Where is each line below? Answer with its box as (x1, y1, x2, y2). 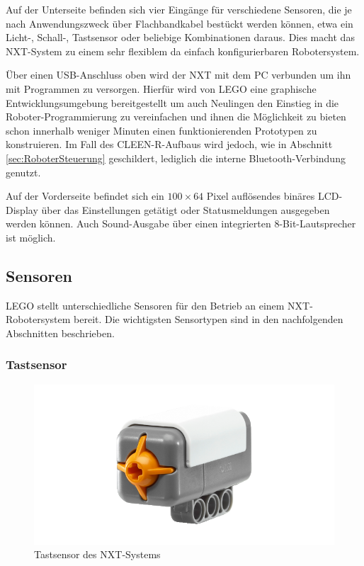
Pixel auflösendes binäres (206, 188, 315, 203)
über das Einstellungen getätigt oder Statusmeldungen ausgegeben (41, 202, 330, 217)
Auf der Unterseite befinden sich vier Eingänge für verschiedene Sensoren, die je (6, 2, 352, 16)
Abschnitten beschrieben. (6, 325, 115, 340)
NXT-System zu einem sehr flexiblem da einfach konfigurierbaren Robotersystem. (6, 43, 360, 58)
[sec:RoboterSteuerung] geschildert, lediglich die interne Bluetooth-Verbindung (6, 150, 346, 165)
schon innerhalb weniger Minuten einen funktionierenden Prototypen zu (6, 123, 317, 137)
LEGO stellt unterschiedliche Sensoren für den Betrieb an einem (6, 298, 285, 312)
